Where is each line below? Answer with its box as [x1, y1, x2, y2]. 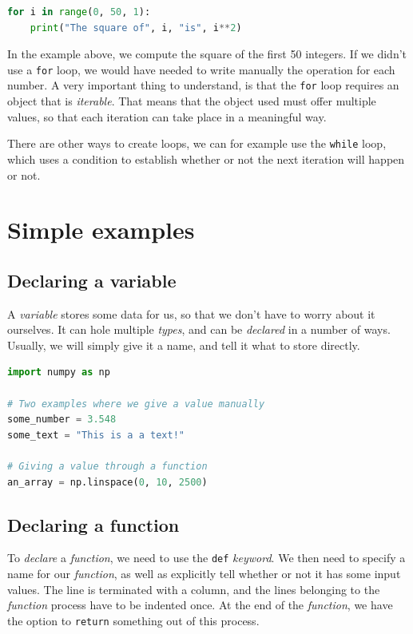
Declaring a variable [7, 267, 177, 292]
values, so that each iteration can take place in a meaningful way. [7, 108, 327, 125]
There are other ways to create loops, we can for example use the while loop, [7, 135, 387, 152]
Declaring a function [7, 512, 180, 537]
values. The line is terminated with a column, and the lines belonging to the [7, 581, 380, 597]
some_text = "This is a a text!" [7, 429, 185, 441]
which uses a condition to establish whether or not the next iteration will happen [7, 150, 405, 167]
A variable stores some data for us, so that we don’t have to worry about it [7, 305, 375, 322]
